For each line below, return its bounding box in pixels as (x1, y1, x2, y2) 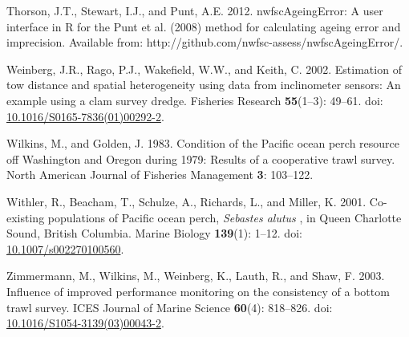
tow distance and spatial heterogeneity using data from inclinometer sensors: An (6, 76, 401, 93)
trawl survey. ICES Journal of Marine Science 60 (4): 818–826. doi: (6, 298, 333, 315)
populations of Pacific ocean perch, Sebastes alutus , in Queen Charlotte (47, 209, 402, 225)
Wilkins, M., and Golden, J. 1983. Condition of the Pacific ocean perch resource (6, 135, 400, 152)
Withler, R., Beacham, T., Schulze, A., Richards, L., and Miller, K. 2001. (6, 193, 366, 209)
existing (6, 209, 45, 225)
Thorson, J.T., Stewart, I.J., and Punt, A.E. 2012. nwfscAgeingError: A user (6, 2, 383, 18)
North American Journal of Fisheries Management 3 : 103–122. (6, 166, 314, 183)
